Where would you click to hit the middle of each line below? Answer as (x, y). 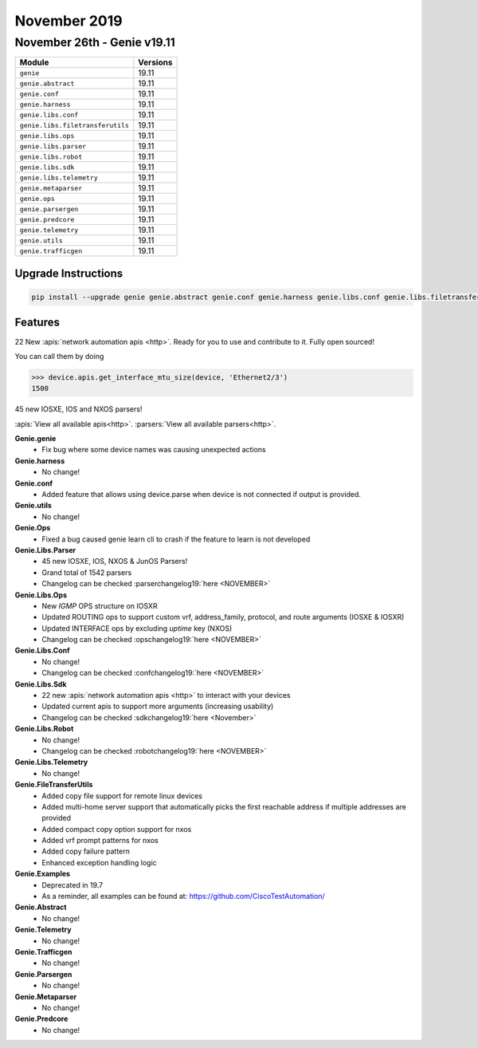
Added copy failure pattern (86, 851)
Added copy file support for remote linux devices (122, 796)
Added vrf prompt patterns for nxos (100, 841)
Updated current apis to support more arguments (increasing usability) (158, 707)
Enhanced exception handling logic (99, 862)
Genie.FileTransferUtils (54, 785)
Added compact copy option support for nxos (117, 829)
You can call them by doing (59, 356)
